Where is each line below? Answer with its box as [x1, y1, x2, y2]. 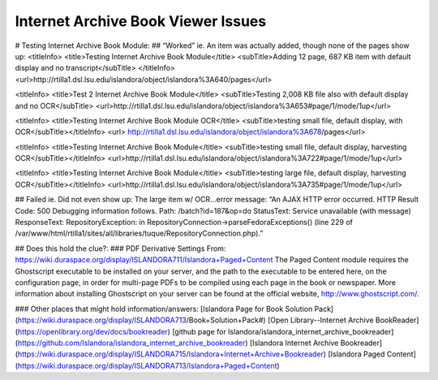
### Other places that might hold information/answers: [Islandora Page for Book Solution [15, 304, 313, 313]
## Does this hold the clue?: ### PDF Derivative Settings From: [15, 244, 226, 253]
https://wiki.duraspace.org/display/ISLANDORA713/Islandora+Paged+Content [17, 361, 277, 370]
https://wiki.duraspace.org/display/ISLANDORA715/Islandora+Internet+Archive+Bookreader [17, 349, 324, 359]
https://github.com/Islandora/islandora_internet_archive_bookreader [17, 338, 246, 348]
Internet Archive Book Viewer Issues [15, 12, 267, 30]
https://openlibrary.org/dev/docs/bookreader [17, 326, 168, 336]
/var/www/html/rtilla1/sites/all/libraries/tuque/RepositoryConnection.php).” [15, 228, 264, 239]
